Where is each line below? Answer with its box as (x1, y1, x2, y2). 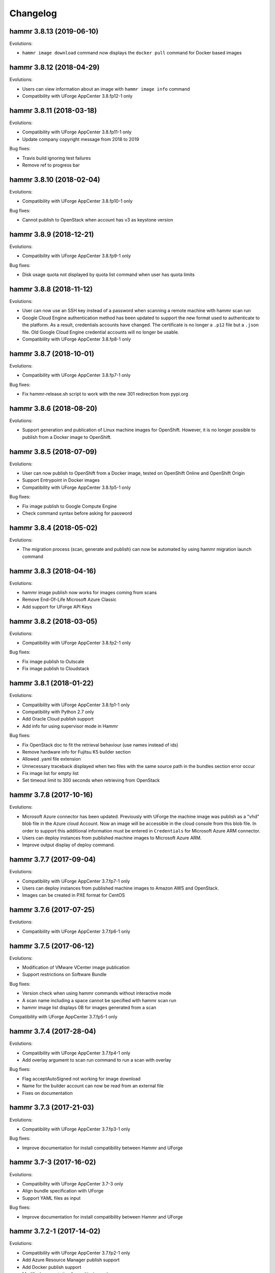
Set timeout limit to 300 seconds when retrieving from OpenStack (22, 777, 160, 784)
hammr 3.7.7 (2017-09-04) (9, 855, 96, 864)
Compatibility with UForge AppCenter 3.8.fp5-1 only (22, 484, 131, 490)
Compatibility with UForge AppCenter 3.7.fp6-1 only (22, 928, 130, 934)
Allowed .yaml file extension (22, 756, 81, 762)
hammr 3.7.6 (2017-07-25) (9, 905, 95, 914)
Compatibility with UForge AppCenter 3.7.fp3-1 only (22, 1126, 130, 1132)
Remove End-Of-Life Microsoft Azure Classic (22, 596, 117, 603)
